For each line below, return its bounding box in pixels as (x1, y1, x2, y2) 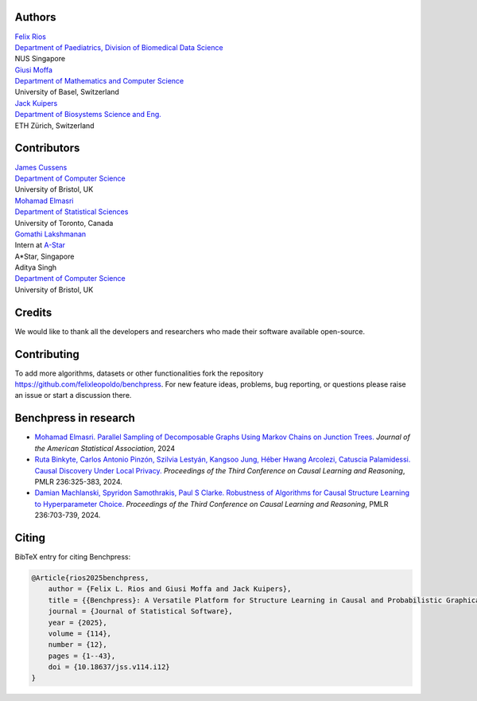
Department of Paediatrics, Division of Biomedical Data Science (14, 42, 223, 52)
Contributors (14, 142, 80, 155)
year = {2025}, (48, 617, 107, 627)
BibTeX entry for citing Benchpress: (14, 551, 131, 561)
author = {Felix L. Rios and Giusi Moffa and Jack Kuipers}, (48, 585, 292, 594)
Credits (14, 306, 52, 319)
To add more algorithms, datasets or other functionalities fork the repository (14, 368, 264, 378)
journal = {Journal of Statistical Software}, (48, 607, 234, 616)
